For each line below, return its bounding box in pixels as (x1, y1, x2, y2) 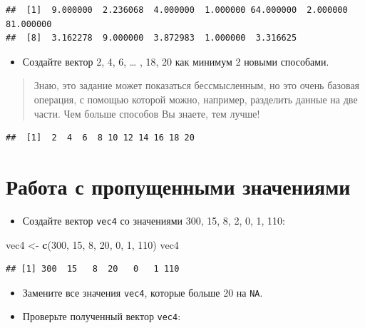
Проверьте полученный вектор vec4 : (22, 309, 181, 324)
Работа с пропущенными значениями (6, 171, 351, 200)
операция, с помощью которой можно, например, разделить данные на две (34, 91, 358, 106)
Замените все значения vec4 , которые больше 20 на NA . (22, 285, 263, 299)
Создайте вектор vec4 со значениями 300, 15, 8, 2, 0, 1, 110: (22, 212, 285, 227)
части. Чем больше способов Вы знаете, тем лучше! (34, 106, 260, 121)
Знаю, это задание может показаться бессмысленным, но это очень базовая (34, 78, 360, 93)
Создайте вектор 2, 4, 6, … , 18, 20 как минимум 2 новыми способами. (22, 53, 329, 68)
